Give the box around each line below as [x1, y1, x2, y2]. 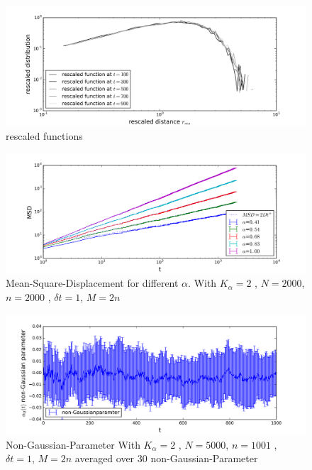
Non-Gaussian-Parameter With [6, 437, 140, 452]
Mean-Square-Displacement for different [6, 275, 179, 290]
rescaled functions [6, 128, 83, 143]
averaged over [74, 451, 135, 466]
